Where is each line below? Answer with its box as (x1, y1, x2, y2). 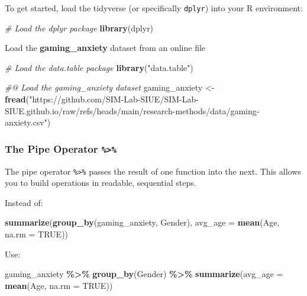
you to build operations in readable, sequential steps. (5, 176, 196, 189)
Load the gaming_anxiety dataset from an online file (5, 41, 206, 54)
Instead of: (5, 196, 43, 208)
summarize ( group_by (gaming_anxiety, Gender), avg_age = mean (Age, (5, 216, 280, 229)
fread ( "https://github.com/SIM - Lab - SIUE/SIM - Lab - (5, 93, 199, 105)
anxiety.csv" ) (5, 116, 51, 128)
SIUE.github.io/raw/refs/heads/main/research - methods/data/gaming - (5, 104, 260, 117)
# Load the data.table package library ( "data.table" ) (5, 61, 193, 73)
